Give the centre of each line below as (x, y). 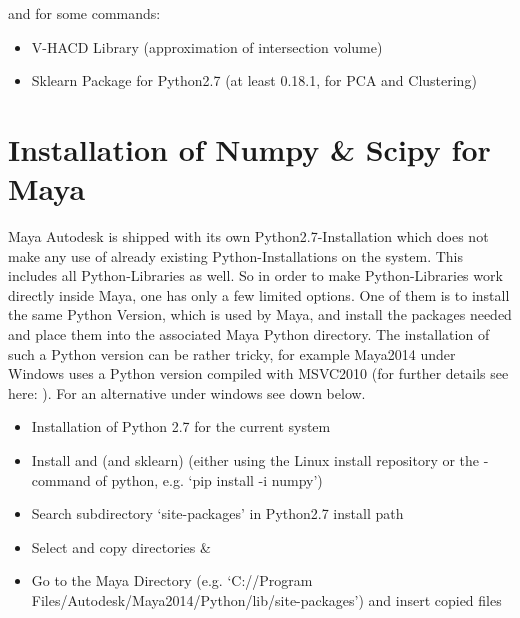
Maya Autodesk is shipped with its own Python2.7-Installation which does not (248, 236)
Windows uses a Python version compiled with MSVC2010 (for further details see (258, 373)
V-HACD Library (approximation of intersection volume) (207, 46)
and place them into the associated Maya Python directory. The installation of (249, 334)
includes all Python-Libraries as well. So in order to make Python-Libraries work (255, 275)
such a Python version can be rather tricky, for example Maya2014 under (232, 353)
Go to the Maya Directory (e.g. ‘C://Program (172, 580)
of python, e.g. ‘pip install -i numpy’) (209, 479)
